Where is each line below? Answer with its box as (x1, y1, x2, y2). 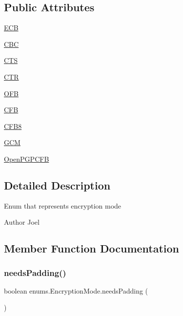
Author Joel (4, 217, 40, 227)
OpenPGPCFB (4, 153, 49, 164)
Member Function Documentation (4, 241, 180, 256)
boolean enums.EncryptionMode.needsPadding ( (4, 285, 148, 295)
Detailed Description (4, 177, 111, 192)
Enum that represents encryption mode (4, 200, 122, 211)
